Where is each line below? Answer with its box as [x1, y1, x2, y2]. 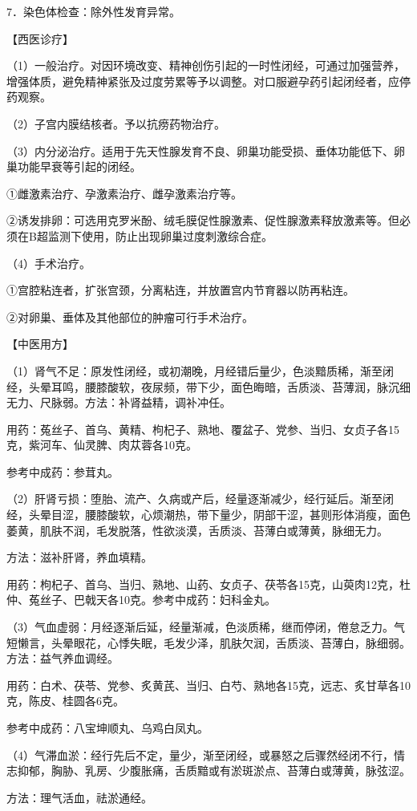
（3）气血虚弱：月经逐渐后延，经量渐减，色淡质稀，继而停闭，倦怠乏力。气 [6, 618, 405, 635]
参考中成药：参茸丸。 [6, 463, 119, 480]
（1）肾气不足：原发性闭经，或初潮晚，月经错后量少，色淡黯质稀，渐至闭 [6, 362, 394, 379]
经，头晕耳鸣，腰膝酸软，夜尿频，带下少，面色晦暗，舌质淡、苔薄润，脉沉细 [6, 378, 411, 395]
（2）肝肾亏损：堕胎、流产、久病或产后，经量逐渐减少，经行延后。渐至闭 [6, 490, 394, 507]
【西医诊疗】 [6, 30, 74, 47]
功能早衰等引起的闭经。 [17, 158, 141, 175]
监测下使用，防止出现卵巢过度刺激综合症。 [47, 227, 273, 244]
